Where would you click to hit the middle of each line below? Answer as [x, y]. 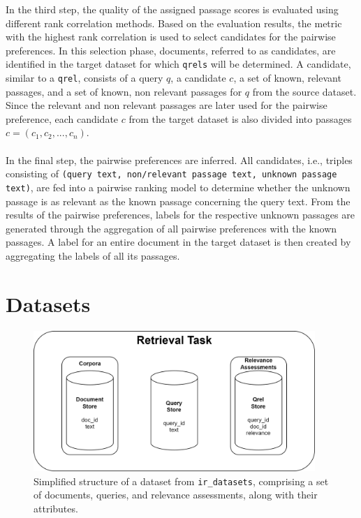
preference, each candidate [62, 118]
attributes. [56, 508]
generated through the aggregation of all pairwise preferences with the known [171, 228]
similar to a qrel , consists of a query [84, 78]
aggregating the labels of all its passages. [93, 255]
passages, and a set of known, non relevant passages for [124, 91]
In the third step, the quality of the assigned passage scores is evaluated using [172, 9]
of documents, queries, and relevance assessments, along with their [176, 495]
